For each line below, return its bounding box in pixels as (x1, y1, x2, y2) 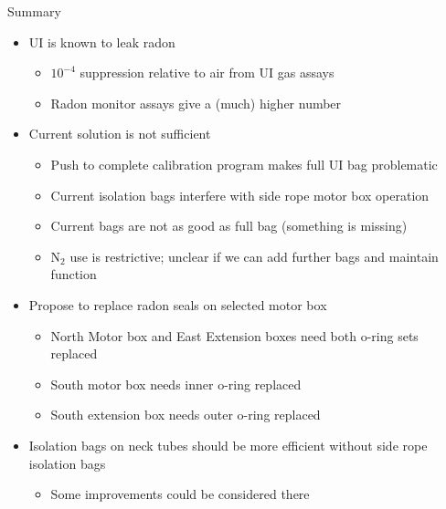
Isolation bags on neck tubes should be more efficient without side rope (28, 435, 428, 454)
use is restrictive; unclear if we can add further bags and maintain (69, 246, 439, 265)
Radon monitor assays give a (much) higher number (50, 93, 342, 112)
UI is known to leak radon (28, 32, 175, 51)
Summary (7, 2, 61, 20)
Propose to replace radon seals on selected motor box (28, 295, 327, 314)
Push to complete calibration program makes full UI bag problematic (50, 154, 438, 173)
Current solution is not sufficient (28, 124, 211, 143)
